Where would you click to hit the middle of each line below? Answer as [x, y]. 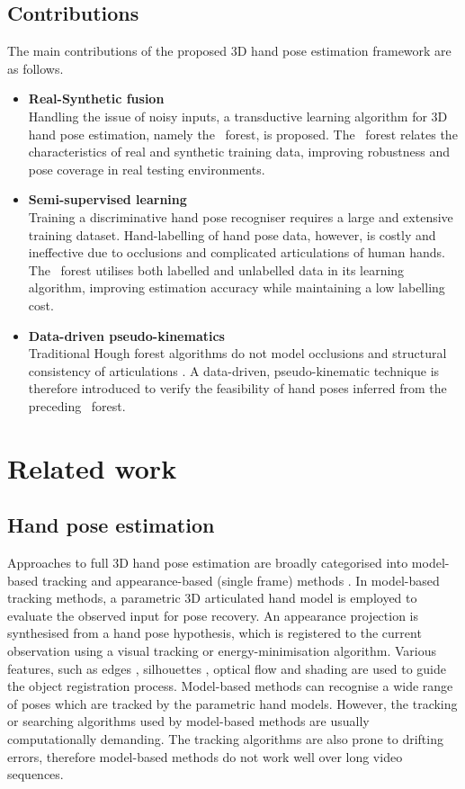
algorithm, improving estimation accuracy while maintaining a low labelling [237, 287]
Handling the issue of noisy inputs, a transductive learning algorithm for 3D [238, 116]
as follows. [36, 68]
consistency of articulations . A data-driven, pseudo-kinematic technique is [234, 370]
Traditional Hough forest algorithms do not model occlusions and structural [237, 353]
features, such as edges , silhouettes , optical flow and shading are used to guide [227, 668]
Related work [92, 467]
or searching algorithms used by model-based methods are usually [188, 721]
